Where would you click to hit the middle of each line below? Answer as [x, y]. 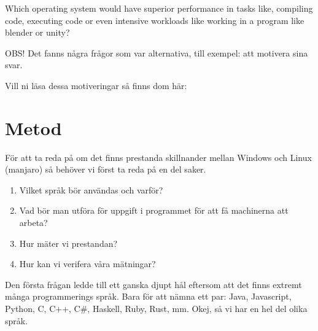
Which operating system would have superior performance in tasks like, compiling [159, 8]
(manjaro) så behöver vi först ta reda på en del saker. [106, 169]
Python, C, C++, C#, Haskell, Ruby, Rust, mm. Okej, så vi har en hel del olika [156, 309]
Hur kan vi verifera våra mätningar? [87, 264]
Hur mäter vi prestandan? [68, 243]
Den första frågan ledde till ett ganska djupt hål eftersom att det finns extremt [153, 284]
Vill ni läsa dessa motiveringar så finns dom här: [96, 85]
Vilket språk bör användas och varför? [91, 189]
